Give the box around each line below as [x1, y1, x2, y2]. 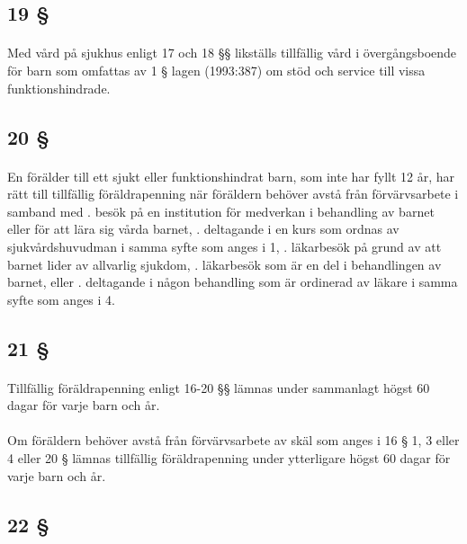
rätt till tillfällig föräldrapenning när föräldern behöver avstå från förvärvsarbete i [7, 184, 459, 203]
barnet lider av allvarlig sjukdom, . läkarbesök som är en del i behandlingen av [7, 254, 442, 273]
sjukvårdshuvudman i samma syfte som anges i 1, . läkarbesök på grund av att [7, 236, 442, 255]
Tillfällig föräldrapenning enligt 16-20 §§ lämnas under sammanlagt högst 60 [7, 378, 430, 397]
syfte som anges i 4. [7, 290, 115, 308]
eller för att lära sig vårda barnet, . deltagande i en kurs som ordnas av [7, 219, 400, 238]
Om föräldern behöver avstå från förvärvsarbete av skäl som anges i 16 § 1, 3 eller [7, 431, 460, 450]
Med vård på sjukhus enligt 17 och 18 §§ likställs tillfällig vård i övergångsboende [7, 43, 457, 62]
